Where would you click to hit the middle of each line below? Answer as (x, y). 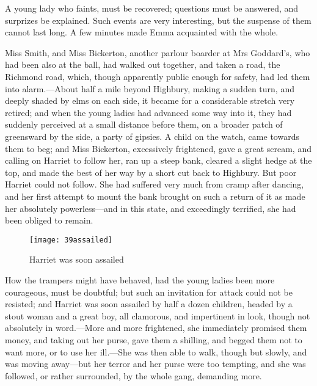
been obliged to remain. (49, 220)
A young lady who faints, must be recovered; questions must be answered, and (152, 8)
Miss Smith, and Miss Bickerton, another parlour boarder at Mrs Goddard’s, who (158, 52)
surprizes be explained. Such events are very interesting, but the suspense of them (158, 20)
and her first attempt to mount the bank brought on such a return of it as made (155, 196)
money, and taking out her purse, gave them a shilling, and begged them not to (154, 339)
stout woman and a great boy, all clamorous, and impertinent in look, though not (158, 315)
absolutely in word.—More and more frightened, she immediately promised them (156, 328)
